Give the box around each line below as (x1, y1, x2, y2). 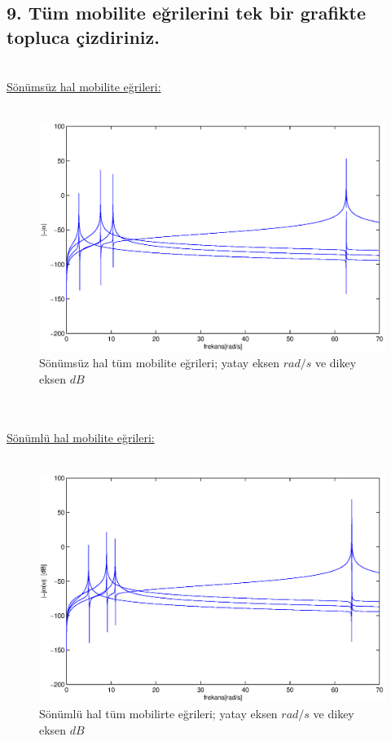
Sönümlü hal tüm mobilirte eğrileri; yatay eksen (39, 705, 278, 722)
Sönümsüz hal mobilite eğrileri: (7, 78, 161, 95)
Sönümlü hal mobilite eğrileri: (7, 429, 155, 446)
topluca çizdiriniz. (7, 24, 160, 49)
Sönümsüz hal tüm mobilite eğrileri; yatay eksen (39, 354, 280, 371)
